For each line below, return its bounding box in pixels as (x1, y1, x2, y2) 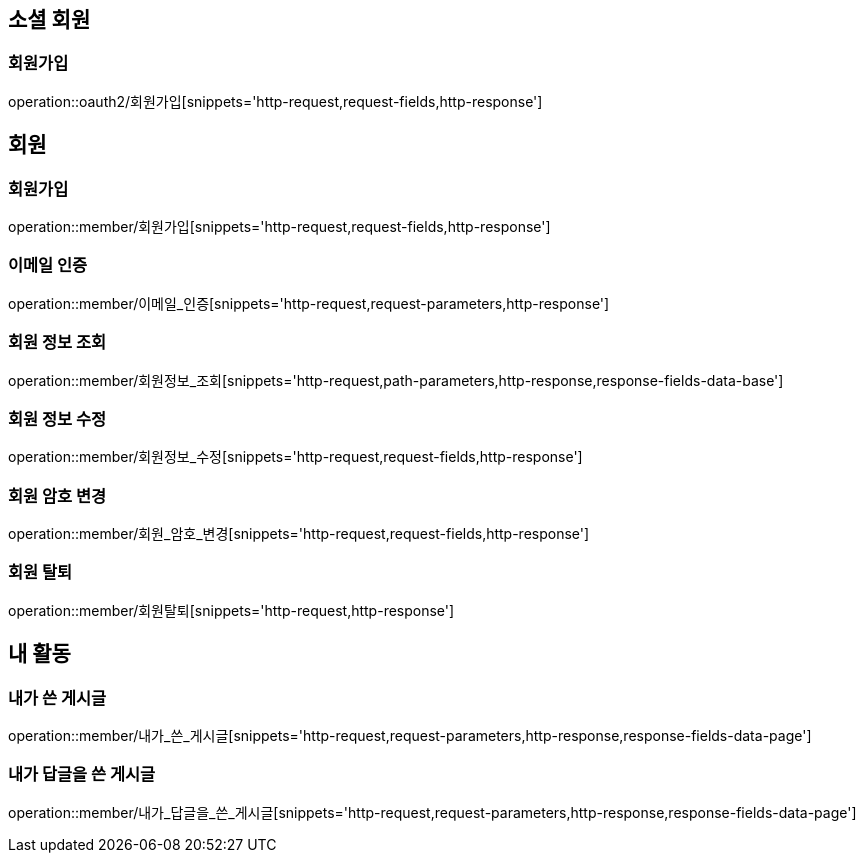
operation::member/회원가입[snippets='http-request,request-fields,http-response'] (8, 218, 551, 236)
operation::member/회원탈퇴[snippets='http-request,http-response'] (8, 601, 455, 619)
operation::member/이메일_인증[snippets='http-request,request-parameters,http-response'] (8, 294, 610, 312)
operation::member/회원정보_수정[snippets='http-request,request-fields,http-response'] (8, 448, 583, 466)
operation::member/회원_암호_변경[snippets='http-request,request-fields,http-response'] (8, 525, 590, 543)
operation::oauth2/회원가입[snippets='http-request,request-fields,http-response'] (8, 92, 543, 110)
